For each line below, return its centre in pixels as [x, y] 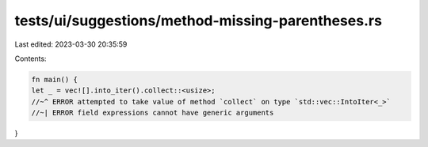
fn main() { [55, 79]
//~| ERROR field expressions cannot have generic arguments [153, 113]
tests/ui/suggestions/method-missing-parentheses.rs [198, 21]
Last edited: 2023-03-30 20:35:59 [71, 44]
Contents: [31, 58]
